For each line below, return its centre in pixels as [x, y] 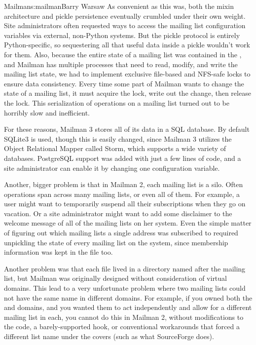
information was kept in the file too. [58, 252]
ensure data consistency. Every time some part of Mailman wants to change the [124, 83]
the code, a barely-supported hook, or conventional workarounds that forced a [122, 326]
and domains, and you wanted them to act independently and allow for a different [128, 307]
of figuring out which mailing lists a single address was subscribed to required [121, 233]
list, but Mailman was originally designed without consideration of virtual [115, 278]
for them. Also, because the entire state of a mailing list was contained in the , [123, 54]
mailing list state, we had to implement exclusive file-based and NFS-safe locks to [127, 74]
